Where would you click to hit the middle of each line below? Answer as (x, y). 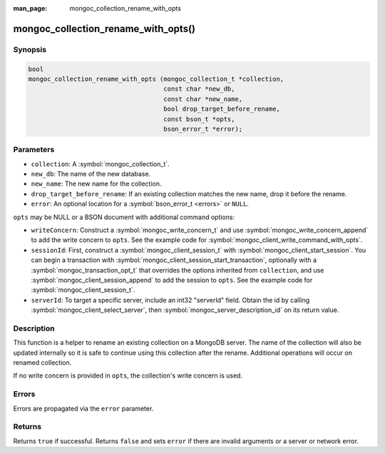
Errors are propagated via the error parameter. (83, 408)
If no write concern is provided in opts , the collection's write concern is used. (128, 375)
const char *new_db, (199, 89)
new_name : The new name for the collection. (96, 184)
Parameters (34, 150)
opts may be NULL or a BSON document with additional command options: (124, 217)
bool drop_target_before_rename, (222, 109)
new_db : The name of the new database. (91, 174)
